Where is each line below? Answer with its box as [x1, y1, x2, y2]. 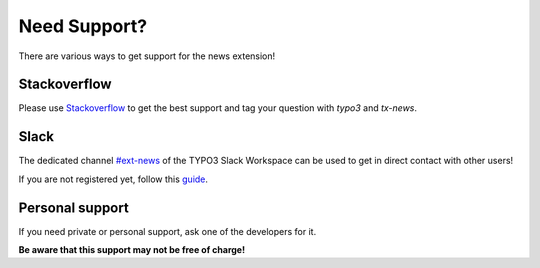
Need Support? [18, 15, 148, 37]
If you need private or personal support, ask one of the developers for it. [18, 225, 317, 237]
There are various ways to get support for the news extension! [18, 50, 276, 62]
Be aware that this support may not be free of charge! [18, 244, 245, 256]
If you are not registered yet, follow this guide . [18, 173, 209, 185]
